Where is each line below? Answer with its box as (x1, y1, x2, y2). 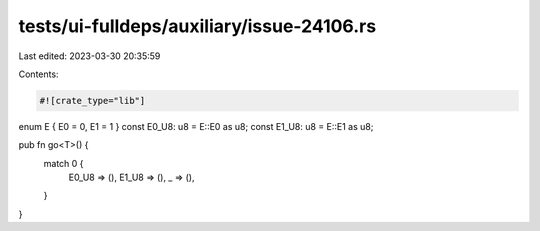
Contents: (18, 68, 59, 80)
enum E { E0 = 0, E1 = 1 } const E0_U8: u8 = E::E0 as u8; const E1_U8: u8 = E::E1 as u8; (18, 120, 374, 132)
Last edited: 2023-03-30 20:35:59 (18, 50, 161, 62)
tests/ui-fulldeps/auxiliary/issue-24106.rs (18, 15, 377, 37)
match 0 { (43, 157, 84, 169)
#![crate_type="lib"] (39, 95, 146, 106)
